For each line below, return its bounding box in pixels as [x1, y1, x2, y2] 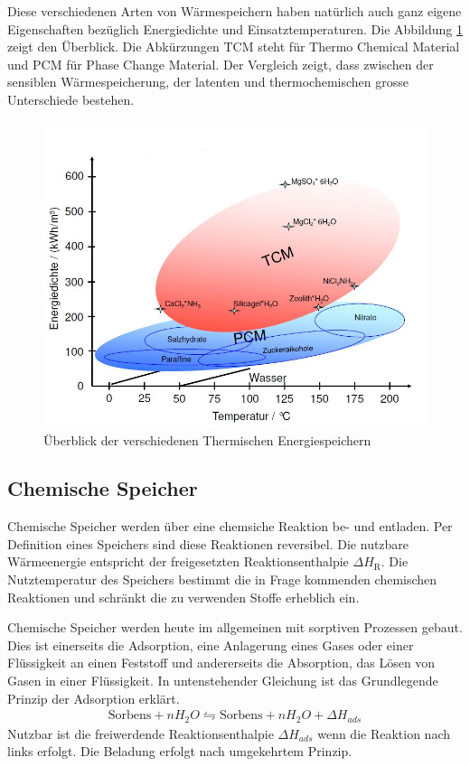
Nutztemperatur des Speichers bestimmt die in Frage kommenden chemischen [7, 570, 437, 589]
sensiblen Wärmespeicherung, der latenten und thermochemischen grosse [7, 72, 409, 91]
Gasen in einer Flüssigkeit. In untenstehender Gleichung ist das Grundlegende [7, 671, 438, 690]
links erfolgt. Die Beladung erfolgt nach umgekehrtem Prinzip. [7, 742, 352, 761]
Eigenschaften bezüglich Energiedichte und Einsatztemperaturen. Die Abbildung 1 [7, 19, 463, 38]
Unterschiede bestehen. [7, 89, 135, 108]
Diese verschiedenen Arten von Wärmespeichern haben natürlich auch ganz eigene [7, 2, 462, 20]
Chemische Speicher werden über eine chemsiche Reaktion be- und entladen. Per [7, 517, 453, 536]
